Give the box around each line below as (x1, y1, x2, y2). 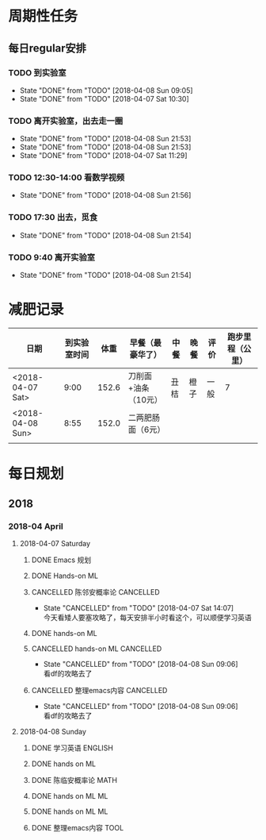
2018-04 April (8, 521, 63, 532)
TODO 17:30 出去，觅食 (8, 212, 98, 223)
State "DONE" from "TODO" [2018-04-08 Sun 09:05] (19, 85, 193, 95)
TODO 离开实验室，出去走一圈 (8, 115, 123, 126)
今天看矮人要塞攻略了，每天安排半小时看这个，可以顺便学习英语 (43, 612, 252, 622)
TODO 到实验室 (8, 67, 66, 78)
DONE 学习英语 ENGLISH (31, 743, 113, 753)
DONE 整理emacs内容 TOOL (31, 823, 124, 832)
